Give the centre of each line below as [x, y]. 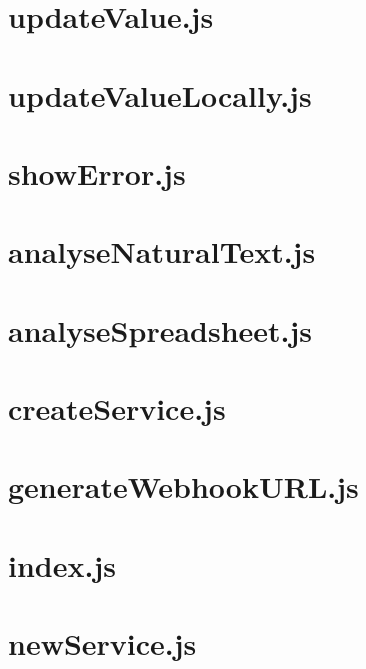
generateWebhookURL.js [183, 486]
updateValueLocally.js [160, 94]
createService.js [117, 408]
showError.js [97, 172]
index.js [62, 564]
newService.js [102, 643]
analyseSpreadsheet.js [160, 329]
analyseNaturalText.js [162, 251]
